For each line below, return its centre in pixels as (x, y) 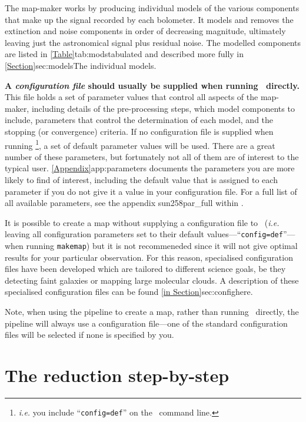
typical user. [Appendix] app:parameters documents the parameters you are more (150, 168)
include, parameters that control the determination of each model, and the (139, 120)
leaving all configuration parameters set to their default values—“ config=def (144, 234)
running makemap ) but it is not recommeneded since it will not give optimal (162, 245)
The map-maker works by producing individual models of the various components (152, 8)
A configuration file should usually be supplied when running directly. (152, 85)
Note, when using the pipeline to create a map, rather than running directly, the (152, 312)
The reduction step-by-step (117, 375)
